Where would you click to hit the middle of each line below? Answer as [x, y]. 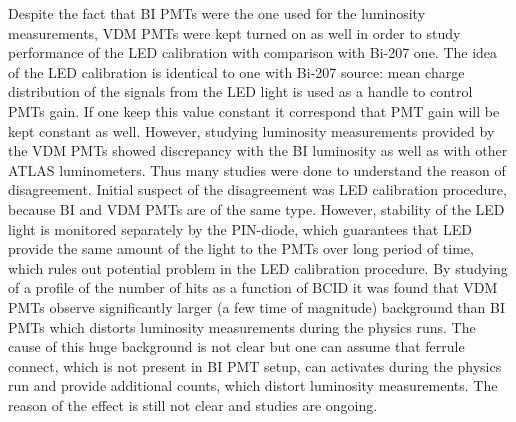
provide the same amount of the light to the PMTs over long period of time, [241, 248]
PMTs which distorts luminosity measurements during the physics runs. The [242, 326]
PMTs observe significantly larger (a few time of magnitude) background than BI [257, 306]
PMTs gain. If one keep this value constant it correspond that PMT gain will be [254, 110]
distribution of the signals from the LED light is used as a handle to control [240, 91]
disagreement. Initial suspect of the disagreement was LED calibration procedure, [257, 189]
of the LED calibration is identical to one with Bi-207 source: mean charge [236, 71]
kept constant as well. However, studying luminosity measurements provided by [251, 130]
